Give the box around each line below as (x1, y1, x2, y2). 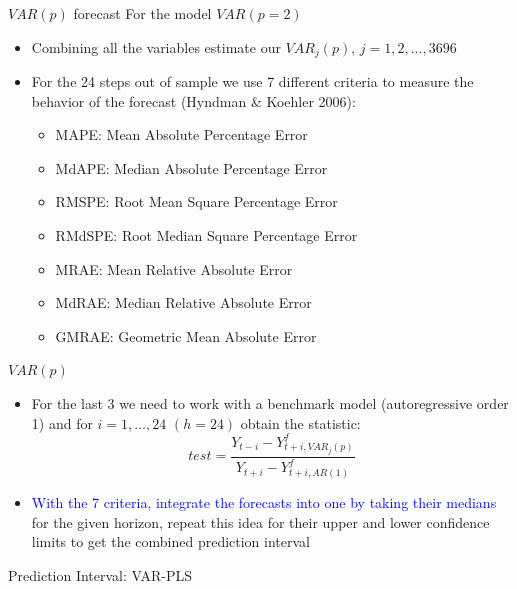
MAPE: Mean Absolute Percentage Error (55, 124, 308, 145)
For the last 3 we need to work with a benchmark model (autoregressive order (31, 392, 509, 413)
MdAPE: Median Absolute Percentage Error (55, 157, 328, 178)
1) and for (31, 412, 93, 433)
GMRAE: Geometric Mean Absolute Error (55, 325, 317, 346)
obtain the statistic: (240, 412, 361, 433)
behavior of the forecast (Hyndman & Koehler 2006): (31, 90, 356, 111)
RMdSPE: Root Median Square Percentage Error (55, 225, 358, 246)
